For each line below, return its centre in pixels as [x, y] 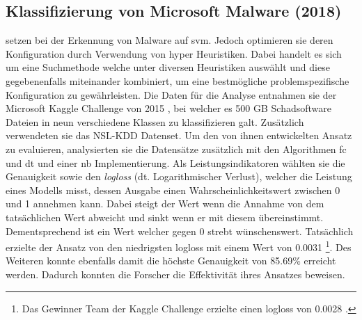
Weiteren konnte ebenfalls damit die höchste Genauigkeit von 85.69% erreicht [171, 261]
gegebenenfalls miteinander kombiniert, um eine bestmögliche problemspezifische [178, 80]
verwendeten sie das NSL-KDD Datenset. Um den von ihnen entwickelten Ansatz [179, 135]
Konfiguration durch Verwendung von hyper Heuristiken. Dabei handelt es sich [174, 53]
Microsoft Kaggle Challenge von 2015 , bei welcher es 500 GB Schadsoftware [169, 108]
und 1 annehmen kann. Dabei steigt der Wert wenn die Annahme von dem [165, 203]
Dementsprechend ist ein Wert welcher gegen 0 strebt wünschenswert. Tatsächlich [180, 231]
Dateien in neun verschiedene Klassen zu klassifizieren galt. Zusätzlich [155, 121]
